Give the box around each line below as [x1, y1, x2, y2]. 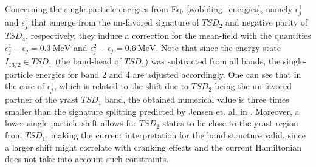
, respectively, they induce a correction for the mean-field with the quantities [26, 29, 311, 42]
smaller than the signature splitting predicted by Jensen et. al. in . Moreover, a [5, 104, 300, 117]
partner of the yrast [5, 93, 78, 106]
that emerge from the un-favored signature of [31, 16, 199, 29]
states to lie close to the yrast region [162, 117, 298, 129]
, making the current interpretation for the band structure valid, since [46, 129, 306, 141]
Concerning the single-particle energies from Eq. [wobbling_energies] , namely [5, 2, 293, 15]
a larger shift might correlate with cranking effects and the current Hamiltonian [5, 140, 302, 153]
